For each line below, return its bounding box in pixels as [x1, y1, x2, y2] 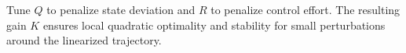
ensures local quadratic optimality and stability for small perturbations [42, 16, 386, 33]
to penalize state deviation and [46, 2, 196, 17]
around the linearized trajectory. [6, 32, 162, 48]
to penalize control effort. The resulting [210, 2, 401, 17]
